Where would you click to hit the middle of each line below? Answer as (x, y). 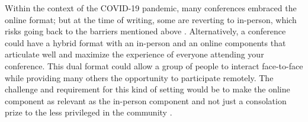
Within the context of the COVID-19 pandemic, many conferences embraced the (151, 8)
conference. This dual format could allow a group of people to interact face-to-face (154, 65)
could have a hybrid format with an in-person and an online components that (145, 42)
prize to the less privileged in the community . (89, 112)
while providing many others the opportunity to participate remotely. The (139, 77)
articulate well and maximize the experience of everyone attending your (134, 54)
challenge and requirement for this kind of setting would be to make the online (147, 89)
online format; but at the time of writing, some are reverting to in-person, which (151, 19)
